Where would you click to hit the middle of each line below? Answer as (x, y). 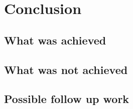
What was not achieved (66, 69)
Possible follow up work (67, 99)
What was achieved (55, 40)
